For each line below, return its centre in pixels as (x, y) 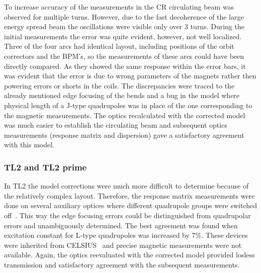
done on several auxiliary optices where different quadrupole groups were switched (131, 205)
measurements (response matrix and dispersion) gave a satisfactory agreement (124, 134)
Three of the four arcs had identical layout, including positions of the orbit (119, 46)
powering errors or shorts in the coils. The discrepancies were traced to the (119, 85)
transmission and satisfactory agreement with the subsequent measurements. (122, 264)
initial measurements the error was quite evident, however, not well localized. (123, 36)
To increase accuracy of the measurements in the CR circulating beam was (119, 7)
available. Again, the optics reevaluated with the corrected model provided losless (129, 255)
